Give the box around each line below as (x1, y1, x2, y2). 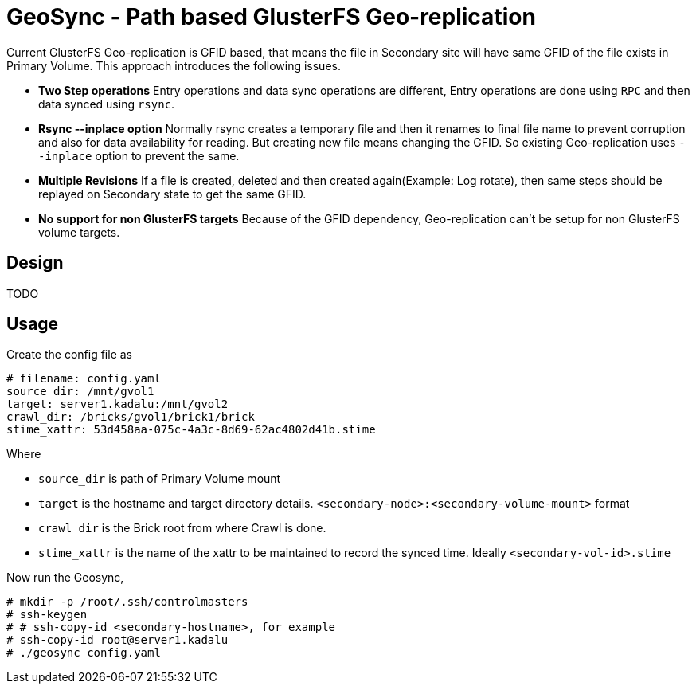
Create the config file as (6, 347, 132, 362)
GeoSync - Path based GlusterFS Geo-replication (6, 3, 536, 30)
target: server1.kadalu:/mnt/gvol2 (6, 398, 229, 411)
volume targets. (38, 225, 120, 239)
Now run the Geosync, (6, 570, 124, 585)
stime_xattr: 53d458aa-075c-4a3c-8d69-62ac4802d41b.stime (6, 423, 376, 437)
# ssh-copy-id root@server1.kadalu (6, 633, 229, 647)
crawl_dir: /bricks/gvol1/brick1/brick (6, 410, 255, 424)
